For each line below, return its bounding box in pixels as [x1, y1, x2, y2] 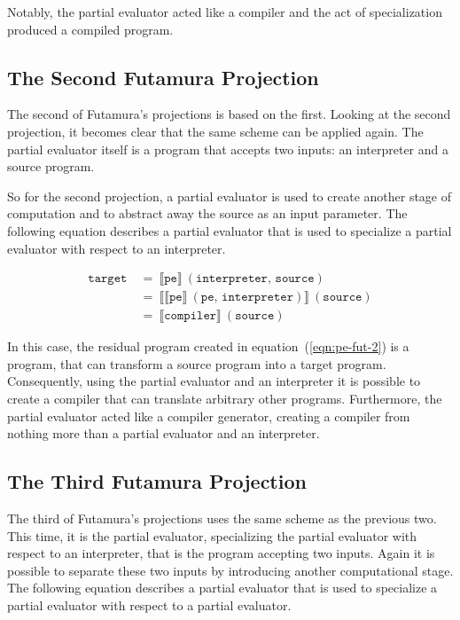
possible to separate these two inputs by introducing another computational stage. [7, 561, 454, 579]
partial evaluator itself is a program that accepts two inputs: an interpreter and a [7, 139, 448, 158]
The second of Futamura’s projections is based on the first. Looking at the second [7, 105, 451, 123]
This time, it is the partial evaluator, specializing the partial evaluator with [7, 526, 417, 545]
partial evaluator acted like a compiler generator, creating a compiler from [7, 406, 410, 425]
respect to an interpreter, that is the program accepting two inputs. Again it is [7, 544, 435, 562]
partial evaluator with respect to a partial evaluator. [7, 595, 292, 614]
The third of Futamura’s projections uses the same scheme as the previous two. [7, 509, 437, 527]
